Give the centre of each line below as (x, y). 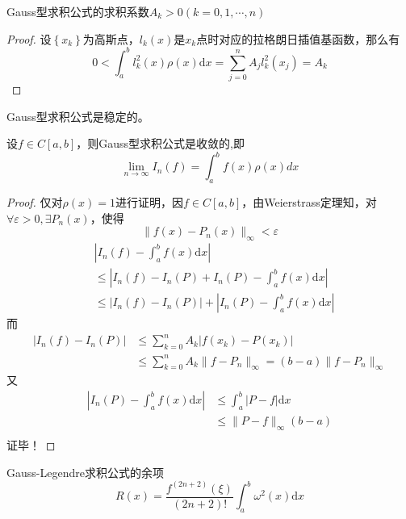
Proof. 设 (29, 38)
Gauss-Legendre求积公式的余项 (85, 472)
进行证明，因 (149, 202)
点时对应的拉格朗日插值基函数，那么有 (298, 38)
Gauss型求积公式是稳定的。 (78, 116)
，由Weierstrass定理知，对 (309, 202)
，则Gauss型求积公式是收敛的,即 (160, 143)
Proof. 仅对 (35, 202)
